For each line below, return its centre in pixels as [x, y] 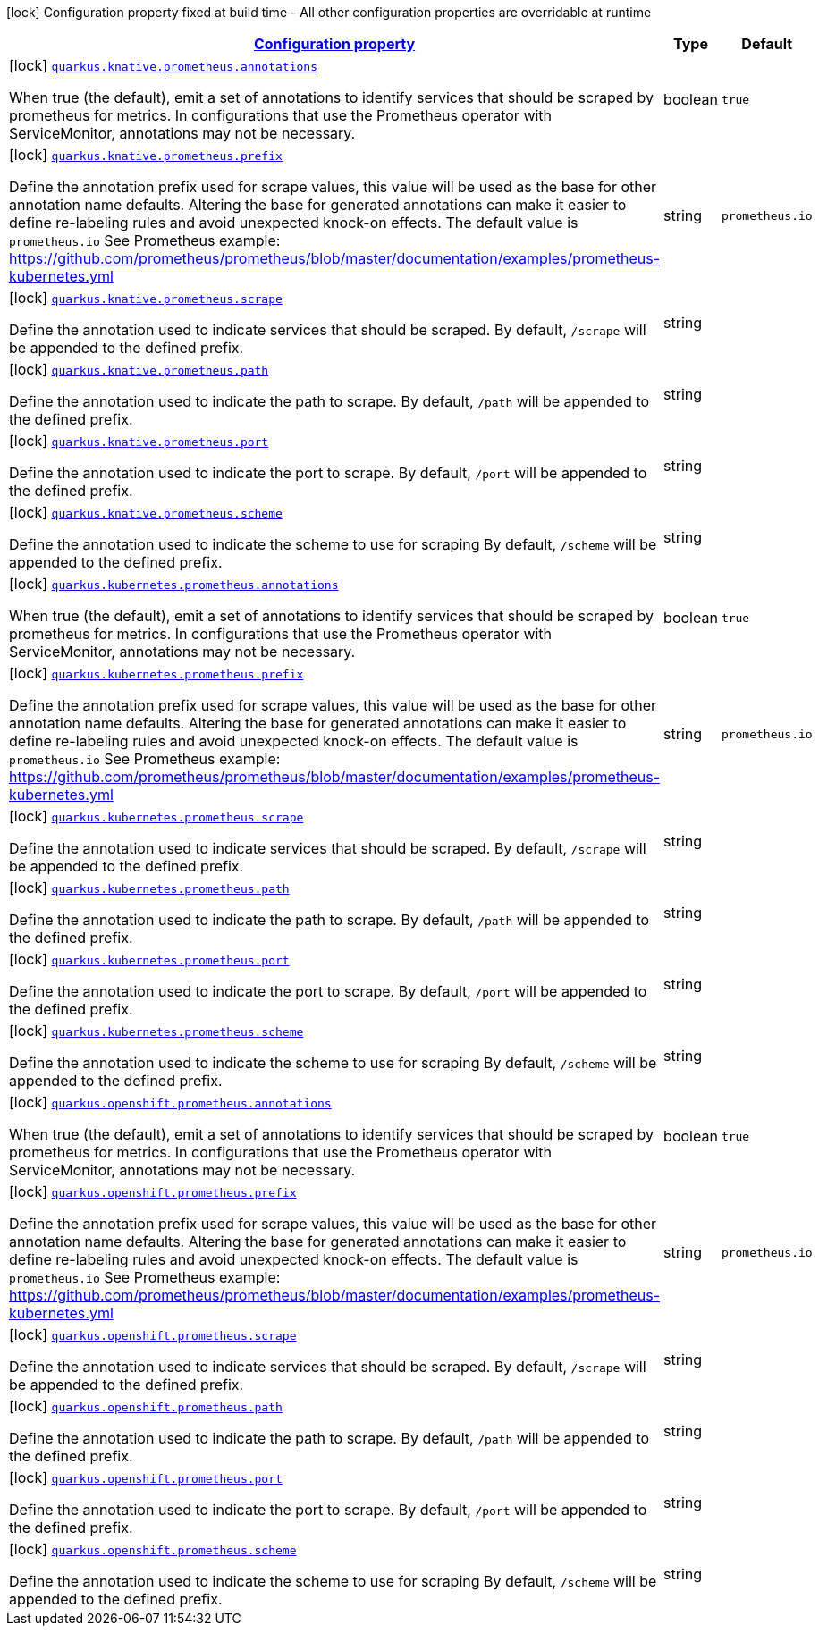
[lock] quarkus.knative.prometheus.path [139, 369]
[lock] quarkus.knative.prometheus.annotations [163, 65]
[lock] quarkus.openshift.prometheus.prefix [153, 1191]
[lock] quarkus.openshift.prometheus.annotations [170, 1102]
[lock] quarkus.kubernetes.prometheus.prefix [156, 673]
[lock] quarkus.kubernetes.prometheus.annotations [174, 584]
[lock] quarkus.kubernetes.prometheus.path [149, 888]
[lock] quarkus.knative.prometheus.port [139, 441]
